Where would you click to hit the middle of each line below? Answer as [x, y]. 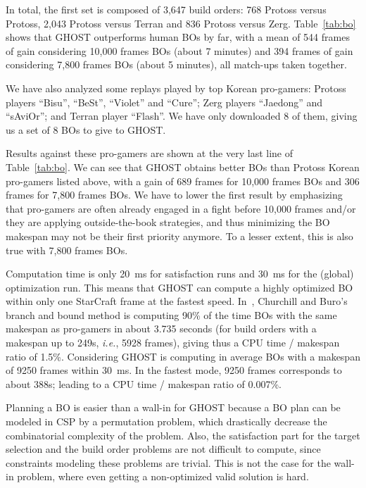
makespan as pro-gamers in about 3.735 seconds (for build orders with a [161, 329]
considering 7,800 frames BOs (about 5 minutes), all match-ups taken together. [176, 64]
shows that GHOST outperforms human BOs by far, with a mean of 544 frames [178, 37]
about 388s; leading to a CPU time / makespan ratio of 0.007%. [144, 383]
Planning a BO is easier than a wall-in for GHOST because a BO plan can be [173, 407]
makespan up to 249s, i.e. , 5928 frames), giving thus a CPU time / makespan [173, 343]
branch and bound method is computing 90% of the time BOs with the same [171, 314]
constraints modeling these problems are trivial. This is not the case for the [168, 462]
